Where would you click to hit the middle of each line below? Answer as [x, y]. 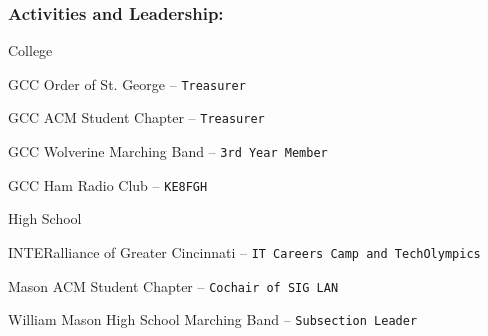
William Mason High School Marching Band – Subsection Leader [213, 319]
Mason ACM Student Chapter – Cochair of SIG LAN [173, 285]
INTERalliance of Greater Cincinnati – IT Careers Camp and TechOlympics [244, 252]
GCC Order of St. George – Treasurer [127, 83]
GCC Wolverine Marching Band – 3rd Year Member [168, 151]
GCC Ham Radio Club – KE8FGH [108, 184]
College [30, 50]
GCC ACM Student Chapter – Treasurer [136, 117]
